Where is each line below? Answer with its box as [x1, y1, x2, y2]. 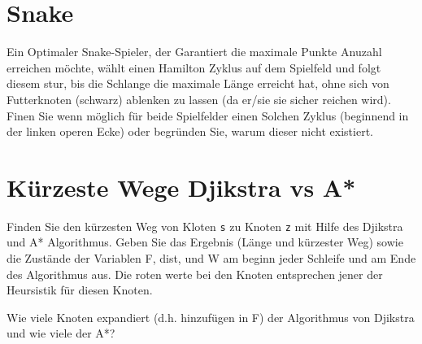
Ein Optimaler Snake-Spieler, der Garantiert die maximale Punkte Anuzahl [7, 43, 382, 60]
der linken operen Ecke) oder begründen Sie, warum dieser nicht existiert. [7, 123, 373, 140]
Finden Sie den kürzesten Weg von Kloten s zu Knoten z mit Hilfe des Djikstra [7, 217, 403, 234]
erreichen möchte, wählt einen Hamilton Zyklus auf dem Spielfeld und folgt [7, 59, 381, 76]
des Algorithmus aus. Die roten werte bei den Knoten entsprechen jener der [7, 265, 383, 282]
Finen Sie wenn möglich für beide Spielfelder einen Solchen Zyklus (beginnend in [7, 107, 409, 124]
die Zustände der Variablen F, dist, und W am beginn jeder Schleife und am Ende [7, 250, 416, 267]
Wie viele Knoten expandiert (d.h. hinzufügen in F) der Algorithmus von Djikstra [7, 308, 415, 325]
